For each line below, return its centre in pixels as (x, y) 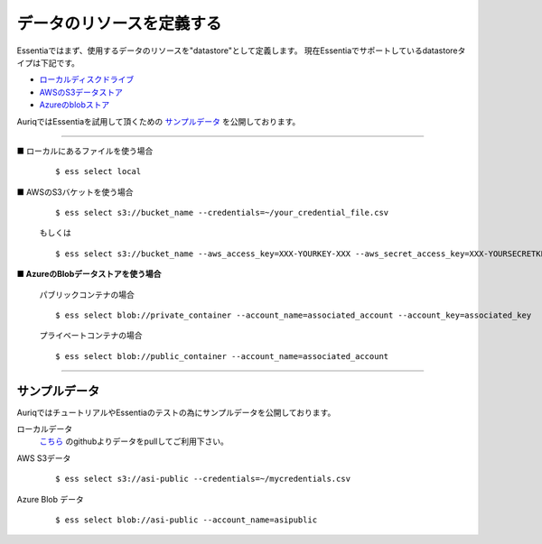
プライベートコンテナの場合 (91, 336)
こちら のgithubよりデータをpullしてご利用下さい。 (134, 441)
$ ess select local (98, 172)
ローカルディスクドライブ (87, 79)
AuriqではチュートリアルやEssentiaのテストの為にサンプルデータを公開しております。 (176, 412)
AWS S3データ (44, 458)
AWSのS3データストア (81, 92)
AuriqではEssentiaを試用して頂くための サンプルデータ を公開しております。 (159, 121)
